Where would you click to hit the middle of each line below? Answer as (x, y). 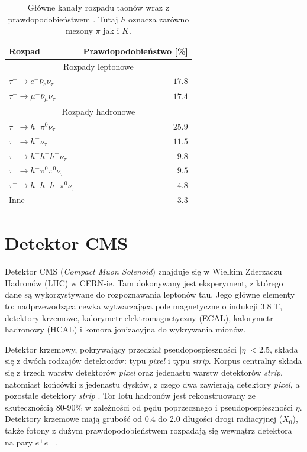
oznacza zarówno (159, 19)
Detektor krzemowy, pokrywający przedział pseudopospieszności (121, 349)
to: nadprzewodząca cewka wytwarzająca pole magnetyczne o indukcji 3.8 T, (144, 306)
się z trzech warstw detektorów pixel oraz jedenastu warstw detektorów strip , (144, 372)
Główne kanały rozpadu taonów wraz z (98, 7)
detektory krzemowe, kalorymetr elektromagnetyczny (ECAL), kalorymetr (139, 317)
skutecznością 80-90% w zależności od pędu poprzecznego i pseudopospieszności (149, 407)
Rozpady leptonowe (98, 66)
